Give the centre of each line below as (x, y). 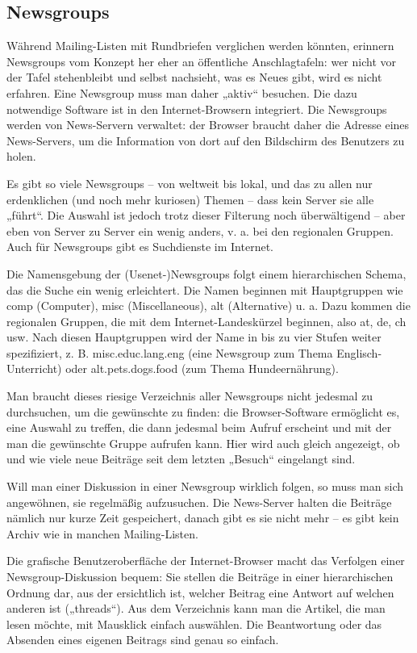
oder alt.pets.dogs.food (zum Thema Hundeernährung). (202, 368)
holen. (21, 156)
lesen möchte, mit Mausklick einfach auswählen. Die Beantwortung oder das (194, 624)
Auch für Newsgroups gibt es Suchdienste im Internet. (140, 247)
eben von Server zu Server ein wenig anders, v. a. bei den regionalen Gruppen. (200, 230)
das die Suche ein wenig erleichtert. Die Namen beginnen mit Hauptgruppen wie (205, 289)
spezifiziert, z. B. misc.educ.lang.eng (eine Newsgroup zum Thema (170, 352)
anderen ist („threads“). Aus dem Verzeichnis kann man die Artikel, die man (196, 608)
